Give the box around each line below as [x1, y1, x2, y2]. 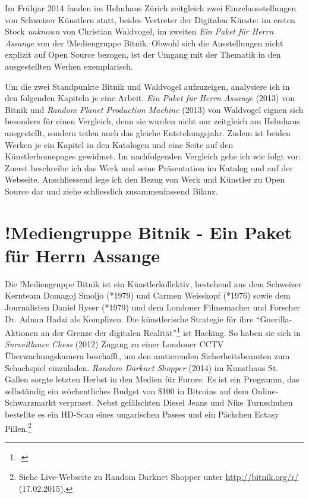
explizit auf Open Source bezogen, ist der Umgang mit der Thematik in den [5, 48, 281, 61]
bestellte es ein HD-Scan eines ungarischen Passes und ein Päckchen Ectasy [5, 408, 279, 420]
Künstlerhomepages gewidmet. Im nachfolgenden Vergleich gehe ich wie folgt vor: [5, 150, 301, 162]
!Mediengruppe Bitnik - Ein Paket [5, 219, 292, 244]
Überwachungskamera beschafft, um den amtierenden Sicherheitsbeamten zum [5, 350, 290, 362]
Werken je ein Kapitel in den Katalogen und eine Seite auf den [5, 138, 234, 150]
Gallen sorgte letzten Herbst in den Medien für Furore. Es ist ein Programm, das [5, 373, 299, 385]
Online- [251, 384, 279, 397]
